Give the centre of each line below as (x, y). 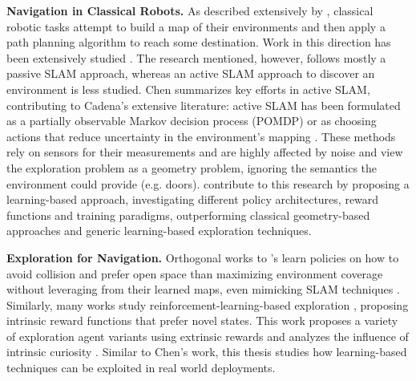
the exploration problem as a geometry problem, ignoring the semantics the (192, 167)
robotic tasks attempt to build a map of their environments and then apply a (196, 26)
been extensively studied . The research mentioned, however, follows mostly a (196, 57)
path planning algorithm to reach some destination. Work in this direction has (199, 42)
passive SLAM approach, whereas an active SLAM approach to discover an (191, 73)
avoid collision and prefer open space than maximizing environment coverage (195, 273)
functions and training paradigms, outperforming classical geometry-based (188, 215)
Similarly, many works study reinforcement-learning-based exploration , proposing (208, 304)
